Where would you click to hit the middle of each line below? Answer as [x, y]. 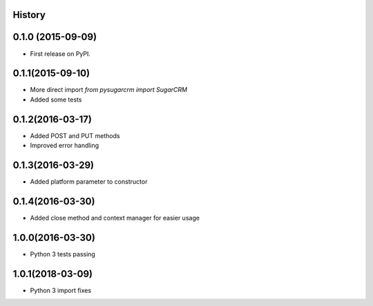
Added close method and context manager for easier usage [115, 218]
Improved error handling [65, 146]
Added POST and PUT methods [75, 135]
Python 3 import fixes [61, 290]
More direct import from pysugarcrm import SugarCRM [109, 90]
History [29, 15]
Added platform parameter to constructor [89, 182]
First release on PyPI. [60, 54]
